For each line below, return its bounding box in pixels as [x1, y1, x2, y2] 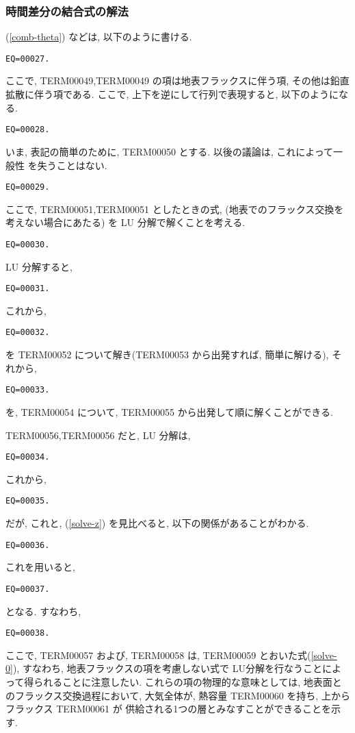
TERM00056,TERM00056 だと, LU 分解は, [5, 427, 191, 442]
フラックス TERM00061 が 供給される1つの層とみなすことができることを [5, 701, 332, 716]
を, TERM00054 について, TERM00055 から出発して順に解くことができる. [5, 404, 333, 419]
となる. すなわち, [5, 604, 81, 618]
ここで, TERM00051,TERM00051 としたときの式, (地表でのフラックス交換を [5, 201, 344, 216]
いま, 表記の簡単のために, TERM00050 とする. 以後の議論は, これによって [5, 144, 334, 158]
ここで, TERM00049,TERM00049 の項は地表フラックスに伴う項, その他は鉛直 [5, 73, 350, 88]
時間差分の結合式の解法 [5, 2, 129, 19]
